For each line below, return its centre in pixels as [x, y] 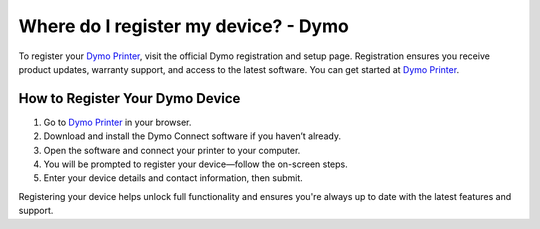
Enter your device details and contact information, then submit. [173, 178]
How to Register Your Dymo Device [129, 98]
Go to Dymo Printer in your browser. [117, 122]
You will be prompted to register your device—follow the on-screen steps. [196, 164]
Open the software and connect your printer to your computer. [172, 150]
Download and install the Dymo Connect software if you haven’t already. [192, 136]
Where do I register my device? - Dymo [183, 26]
